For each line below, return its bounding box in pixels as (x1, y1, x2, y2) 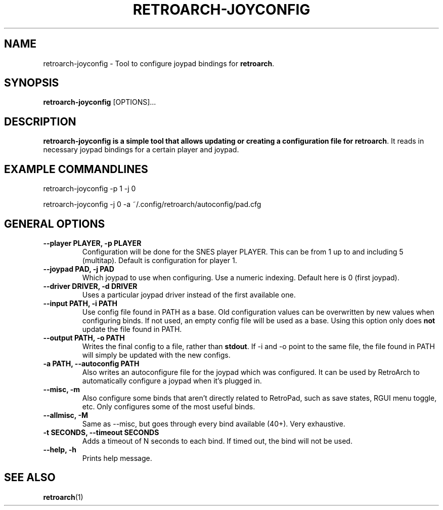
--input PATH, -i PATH (43, 299, 118, 308)
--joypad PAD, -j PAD (43, 264, 114, 273)
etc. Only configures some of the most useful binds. (82, 402, 255, 411)
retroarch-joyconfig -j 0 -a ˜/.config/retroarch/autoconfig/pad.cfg (43, 200, 261, 209)
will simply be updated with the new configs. (82, 350, 231, 359)
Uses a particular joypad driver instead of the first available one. (82, 290, 296, 299)
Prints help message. (82, 453, 152, 462)
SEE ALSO (4, 471, 56, 484)
